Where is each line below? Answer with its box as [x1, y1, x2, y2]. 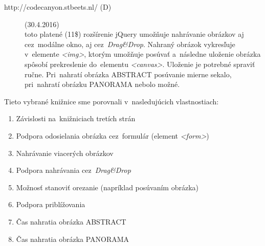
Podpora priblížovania [16, 199, 85, 210]
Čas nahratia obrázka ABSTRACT [16, 216, 126, 227]
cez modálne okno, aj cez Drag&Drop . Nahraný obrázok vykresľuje [25, 38, 235, 49]
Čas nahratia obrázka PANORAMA [16, 233, 129, 244]
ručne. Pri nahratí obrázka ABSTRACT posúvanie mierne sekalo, [25, 69, 232, 79]
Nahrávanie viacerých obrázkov [16, 147, 114, 158]
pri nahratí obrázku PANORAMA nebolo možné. [25, 79, 180, 90]
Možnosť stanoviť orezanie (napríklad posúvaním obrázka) [16, 182, 199, 192]
